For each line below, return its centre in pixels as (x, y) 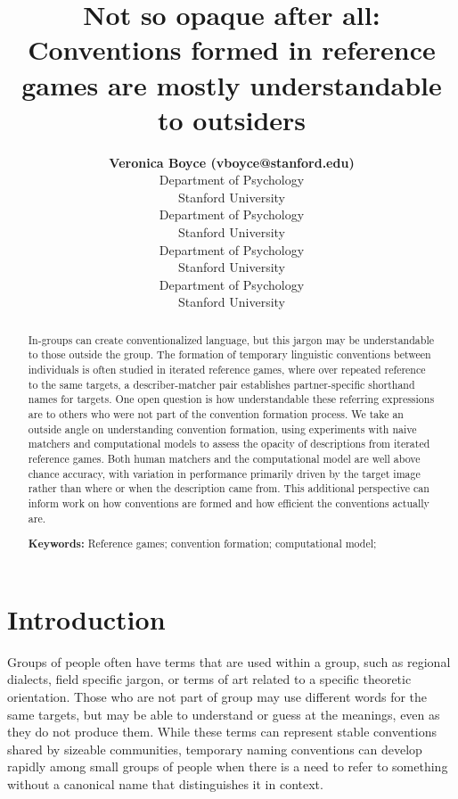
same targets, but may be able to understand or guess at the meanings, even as (224, 714)
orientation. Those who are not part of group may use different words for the (217, 697)
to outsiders (232, 119)
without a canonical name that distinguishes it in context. (165, 784)
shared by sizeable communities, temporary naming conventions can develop (215, 749)
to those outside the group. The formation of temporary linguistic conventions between (229, 354)
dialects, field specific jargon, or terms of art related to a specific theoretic (209, 679)
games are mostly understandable (232, 84)
